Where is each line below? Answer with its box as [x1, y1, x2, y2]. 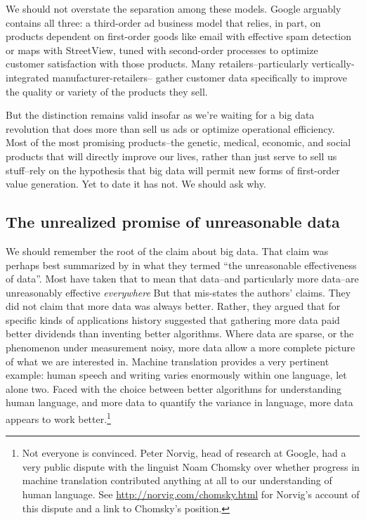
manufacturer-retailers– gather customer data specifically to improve [52, 70, 347, 84]
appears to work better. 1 [6, 410, 111, 426]
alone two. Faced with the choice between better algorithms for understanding [6, 381, 342, 396]
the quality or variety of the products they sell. [6, 84, 208, 98]
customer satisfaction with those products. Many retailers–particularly [6, 56, 308, 71]
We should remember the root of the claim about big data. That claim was [6, 243, 329, 258]
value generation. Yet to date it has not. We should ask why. [6, 176, 266, 191]
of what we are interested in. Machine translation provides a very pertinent [6, 353, 329, 368]
